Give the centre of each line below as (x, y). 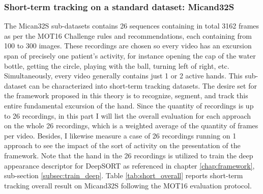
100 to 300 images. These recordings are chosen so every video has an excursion (128, 46)
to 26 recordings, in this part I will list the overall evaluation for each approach (128, 115)
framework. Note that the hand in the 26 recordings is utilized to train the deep (129, 155)
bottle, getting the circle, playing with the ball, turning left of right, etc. (117, 65)
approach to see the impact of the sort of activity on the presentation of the (122, 145)
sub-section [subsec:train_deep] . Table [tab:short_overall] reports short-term (124, 175)
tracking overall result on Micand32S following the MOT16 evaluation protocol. (128, 185)
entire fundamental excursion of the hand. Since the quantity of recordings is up (129, 105)
